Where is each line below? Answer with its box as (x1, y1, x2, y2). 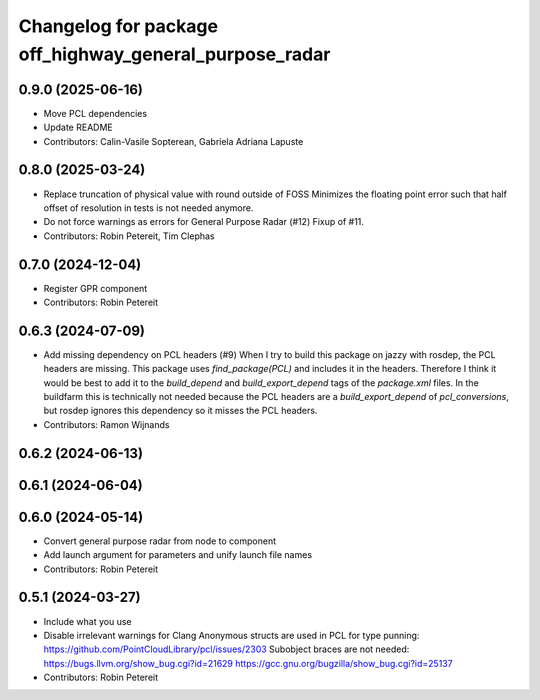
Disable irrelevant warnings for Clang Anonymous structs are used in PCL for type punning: (43, 629, 420, 641)
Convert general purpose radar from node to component (43, 535, 277, 547)
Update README (43, 121, 114, 134)
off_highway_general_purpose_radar (18, 43, 331, 65)
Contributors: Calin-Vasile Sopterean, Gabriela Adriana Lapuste (43, 135, 304, 147)
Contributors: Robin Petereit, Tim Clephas (43, 230, 215, 242)
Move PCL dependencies (43, 107, 148, 119)
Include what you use (43, 615, 132, 627)
